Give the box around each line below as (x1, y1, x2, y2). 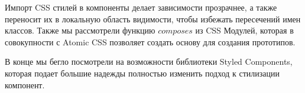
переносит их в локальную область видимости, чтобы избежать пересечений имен (5, 12, 301, 25)
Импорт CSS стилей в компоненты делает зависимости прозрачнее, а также (5, 1, 277, 13)
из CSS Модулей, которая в (195, 24, 294, 36)
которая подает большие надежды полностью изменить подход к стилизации (5, 67, 280, 79)
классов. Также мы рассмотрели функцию (5, 24, 155, 36)
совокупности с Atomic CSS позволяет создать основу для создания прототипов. (5, 35, 296, 48)
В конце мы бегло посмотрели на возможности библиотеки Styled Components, (5, 55, 293, 68)
